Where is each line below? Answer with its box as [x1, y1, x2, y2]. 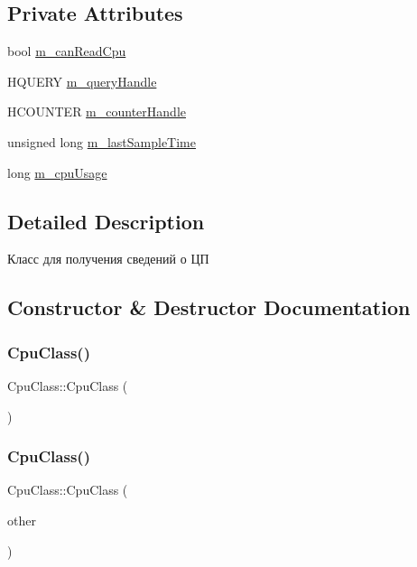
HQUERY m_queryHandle [7, 71, 157, 90]
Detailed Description [7, 207, 205, 235]
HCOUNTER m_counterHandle [7, 102, 186, 121]
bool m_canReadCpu [7, 42, 126, 60]
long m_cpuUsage [7, 163, 107, 181]
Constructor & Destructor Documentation [7, 293, 411, 321]
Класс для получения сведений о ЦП [7, 249, 209, 268]
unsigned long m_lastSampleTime [7, 132, 196, 151]
